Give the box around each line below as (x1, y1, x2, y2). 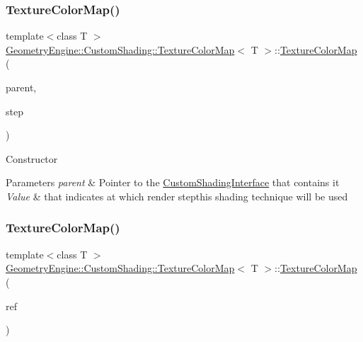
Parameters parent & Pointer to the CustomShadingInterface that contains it (6, 175, 340, 190)
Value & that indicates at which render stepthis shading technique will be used (6, 188, 348, 203)
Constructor (6, 151, 58, 166)
